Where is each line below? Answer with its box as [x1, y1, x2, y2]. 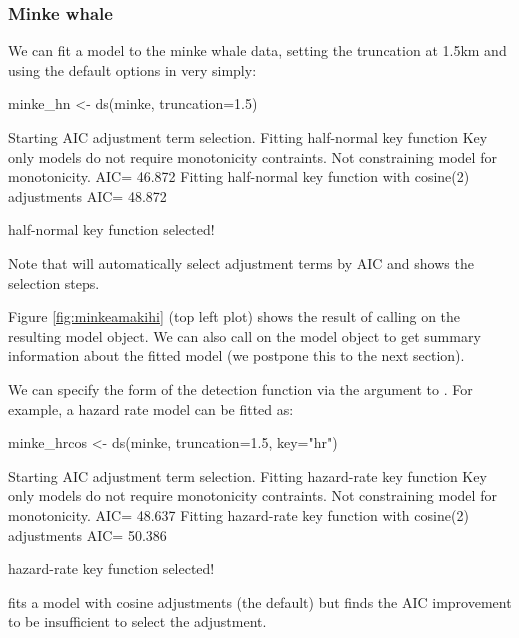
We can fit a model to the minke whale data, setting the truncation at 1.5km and [8, 40, 507, 61]
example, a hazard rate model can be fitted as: [8, 398, 294, 419]
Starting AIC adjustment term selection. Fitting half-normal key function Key [8, 127, 488, 147]
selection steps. [8, 272, 100, 293]
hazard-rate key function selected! [8, 558, 215, 579]
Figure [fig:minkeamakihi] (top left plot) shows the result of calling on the [8, 306, 461, 327]
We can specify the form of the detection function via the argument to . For [8, 378, 473, 399]
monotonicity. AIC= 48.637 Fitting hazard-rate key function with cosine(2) [8, 504, 469, 525]
